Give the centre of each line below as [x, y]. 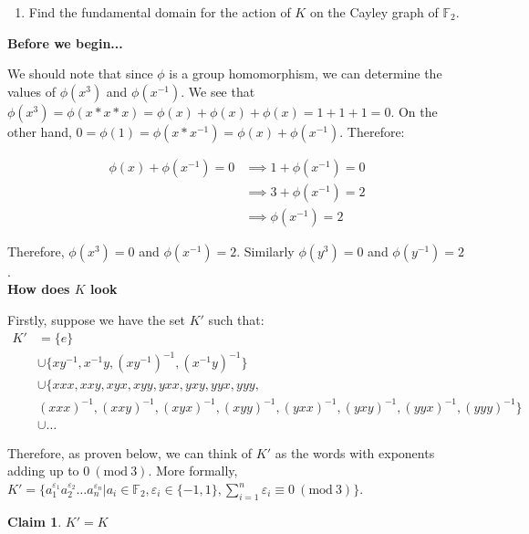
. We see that [218, 91]
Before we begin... [65, 42]
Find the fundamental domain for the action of [160, 12]
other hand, [40, 131]
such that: [236, 320]
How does [39, 289]
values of [31, 91]
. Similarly [265, 251]
